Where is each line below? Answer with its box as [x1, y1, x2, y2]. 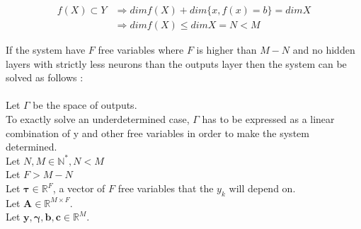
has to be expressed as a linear [202, 112, 335, 127]
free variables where [98, 42, 184, 57]
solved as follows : [6, 70, 84, 85]
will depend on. [229, 181, 296, 195]
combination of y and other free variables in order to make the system [6, 125, 309, 140]
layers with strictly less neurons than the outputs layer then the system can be [6, 56, 347, 71]
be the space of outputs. [33, 98, 137, 112]
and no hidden [292, 42, 355, 57]
